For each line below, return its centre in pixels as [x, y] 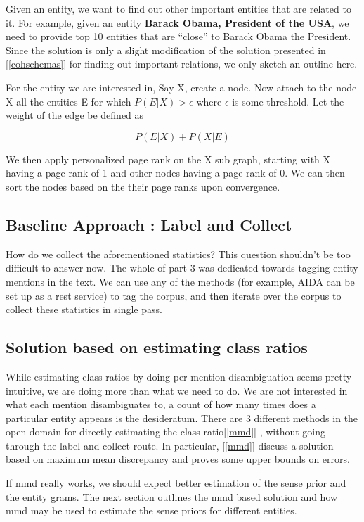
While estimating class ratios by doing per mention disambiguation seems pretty [179, 376]
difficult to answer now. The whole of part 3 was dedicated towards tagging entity [182, 268]
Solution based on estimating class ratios [157, 347]
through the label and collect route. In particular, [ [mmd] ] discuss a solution [170, 445]
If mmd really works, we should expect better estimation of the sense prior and [176, 483]
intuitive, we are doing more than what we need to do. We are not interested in [177, 390]
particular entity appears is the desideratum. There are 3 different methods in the [182, 418]
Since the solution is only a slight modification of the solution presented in [166, 50]
